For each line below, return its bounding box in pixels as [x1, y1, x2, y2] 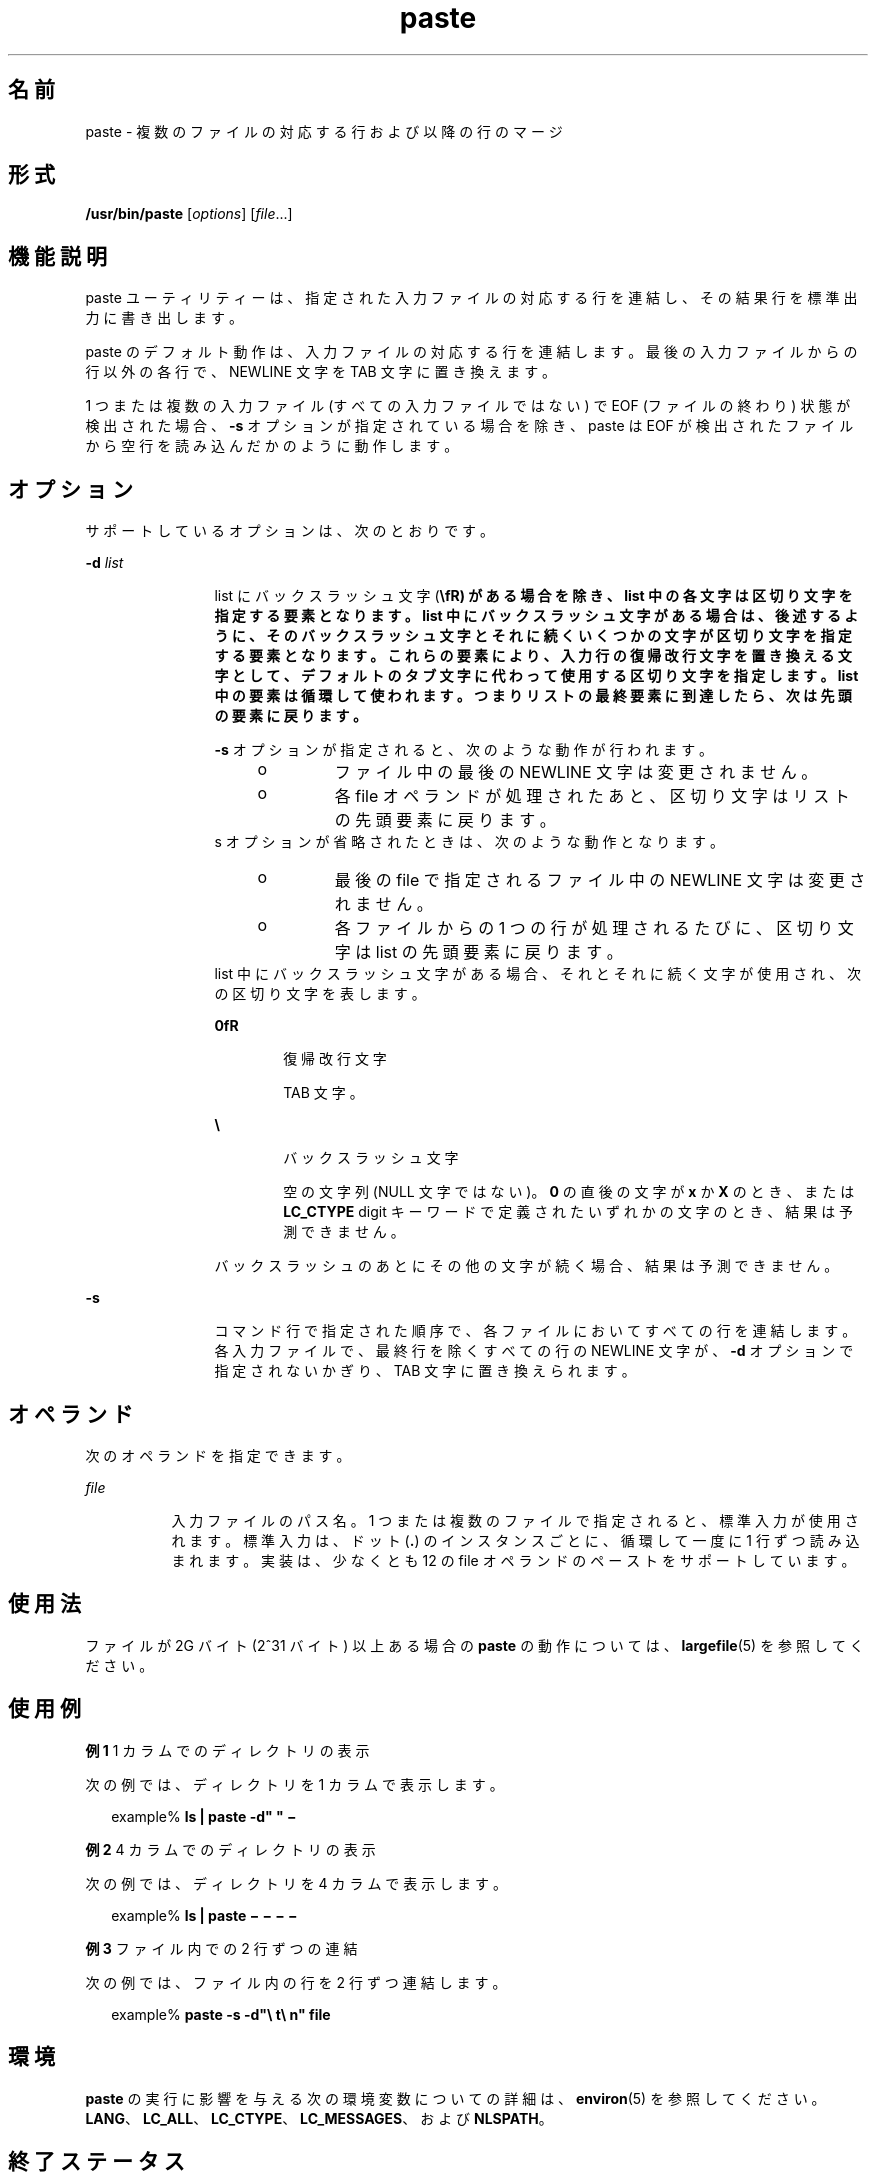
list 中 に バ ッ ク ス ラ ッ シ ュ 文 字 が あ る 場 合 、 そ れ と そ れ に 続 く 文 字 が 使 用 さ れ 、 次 [214, 965, 861, 983]
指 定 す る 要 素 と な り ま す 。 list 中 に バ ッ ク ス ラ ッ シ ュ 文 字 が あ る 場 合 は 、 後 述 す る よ [214, 607, 859, 625]
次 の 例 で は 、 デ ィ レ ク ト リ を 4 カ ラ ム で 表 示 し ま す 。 [85, 1874, 507, 1892]
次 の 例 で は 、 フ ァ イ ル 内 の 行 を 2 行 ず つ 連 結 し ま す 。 [85, 1973, 507, 1991]
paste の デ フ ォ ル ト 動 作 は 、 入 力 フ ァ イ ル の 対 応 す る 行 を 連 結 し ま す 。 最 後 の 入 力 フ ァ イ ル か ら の [85, 343, 858, 361]
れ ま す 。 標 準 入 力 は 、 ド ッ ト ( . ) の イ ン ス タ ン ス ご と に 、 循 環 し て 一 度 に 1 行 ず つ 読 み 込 [171, 1531, 860, 1549]
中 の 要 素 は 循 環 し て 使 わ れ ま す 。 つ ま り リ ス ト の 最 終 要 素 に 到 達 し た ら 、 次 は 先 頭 [214, 687, 852, 705]
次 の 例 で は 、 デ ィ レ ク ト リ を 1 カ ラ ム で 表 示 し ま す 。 [85, 1775, 504, 1793]
